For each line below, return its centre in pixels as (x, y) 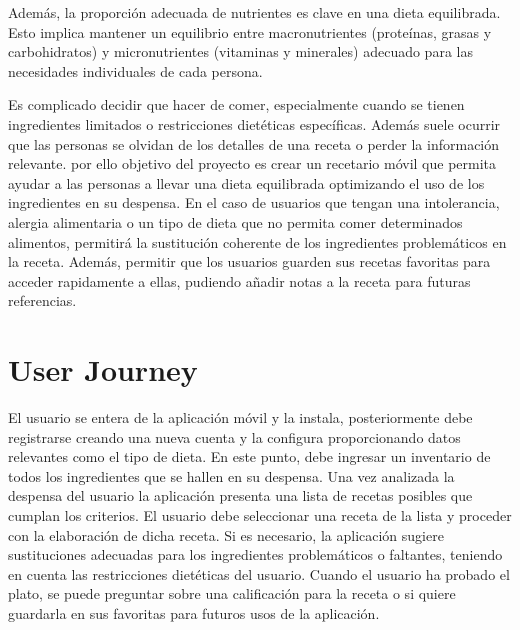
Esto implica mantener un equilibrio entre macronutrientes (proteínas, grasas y (250, 31)
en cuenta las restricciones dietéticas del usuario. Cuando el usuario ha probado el (259, 573)
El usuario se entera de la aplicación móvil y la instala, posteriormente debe (240, 417)
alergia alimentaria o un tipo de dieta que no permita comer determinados (235, 221)
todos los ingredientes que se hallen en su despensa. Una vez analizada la (231, 475)
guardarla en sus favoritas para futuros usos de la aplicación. (194, 612)
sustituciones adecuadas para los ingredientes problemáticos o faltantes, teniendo (255, 554)
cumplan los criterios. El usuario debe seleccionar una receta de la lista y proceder (260, 515)
